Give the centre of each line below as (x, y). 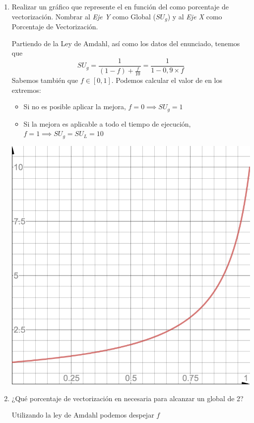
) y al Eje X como (195, 16)
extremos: (26, 90)
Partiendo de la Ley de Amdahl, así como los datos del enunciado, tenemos (126, 43)
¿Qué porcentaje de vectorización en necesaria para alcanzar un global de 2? (127, 398)
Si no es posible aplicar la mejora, (75, 106)
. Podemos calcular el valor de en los (167, 80)
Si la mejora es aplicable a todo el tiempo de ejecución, (107, 123)
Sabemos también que (45, 80)
